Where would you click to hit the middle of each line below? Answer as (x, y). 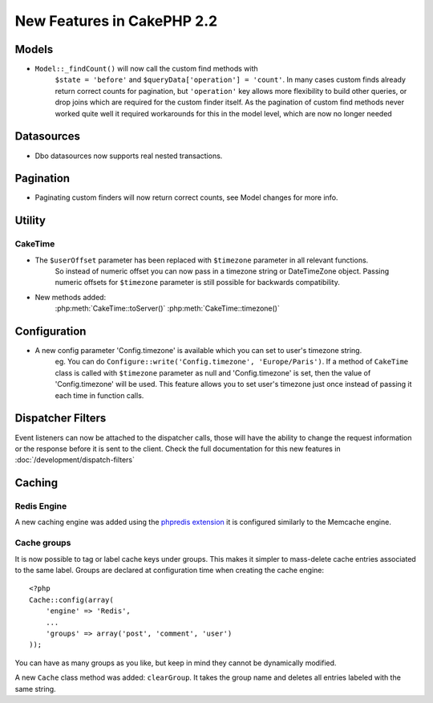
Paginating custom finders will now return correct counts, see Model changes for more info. (186, 197)
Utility (30, 221)
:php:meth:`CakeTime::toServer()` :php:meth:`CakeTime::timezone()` (167, 308)
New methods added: (71, 297)
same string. (35, 689)
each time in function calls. (99, 395)
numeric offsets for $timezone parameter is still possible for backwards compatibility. (198, 282)
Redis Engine (41, 506)
